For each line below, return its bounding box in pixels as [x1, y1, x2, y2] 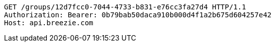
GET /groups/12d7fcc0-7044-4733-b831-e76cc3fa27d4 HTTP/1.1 [4, 3, 246, 11]
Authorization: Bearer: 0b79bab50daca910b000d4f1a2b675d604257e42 [4, 11, 272, 19]
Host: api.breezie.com [4, 19, 94, 27]
